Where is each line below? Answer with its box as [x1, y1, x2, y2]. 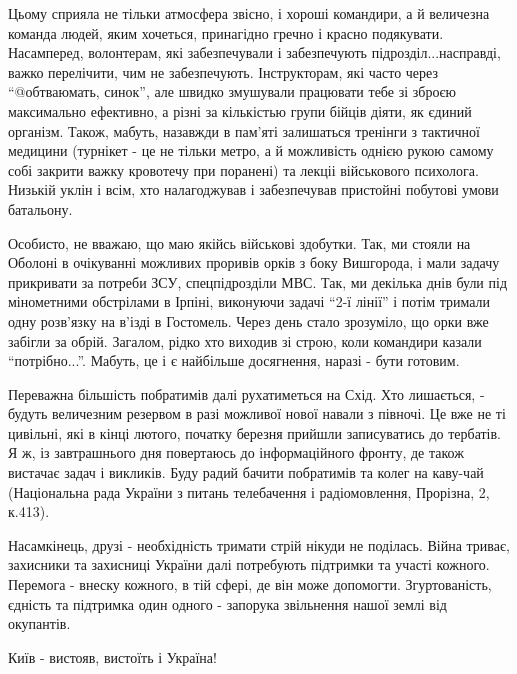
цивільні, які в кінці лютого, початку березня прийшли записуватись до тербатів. [8, 422, 502, 443]
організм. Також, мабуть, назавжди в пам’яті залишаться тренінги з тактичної [8, 120, 480, 141]
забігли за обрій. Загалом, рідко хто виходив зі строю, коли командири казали [8, 330, 482, 351]
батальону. [8, 198, 73, 219]
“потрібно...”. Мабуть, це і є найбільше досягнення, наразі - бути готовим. [8, 350, 460, 371]
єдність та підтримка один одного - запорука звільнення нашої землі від [8, 593, 447, 614]
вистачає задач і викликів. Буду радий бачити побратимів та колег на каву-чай [8, 462, 484, 483]
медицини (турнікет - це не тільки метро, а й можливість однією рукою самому [8, 140, 494, 161]
